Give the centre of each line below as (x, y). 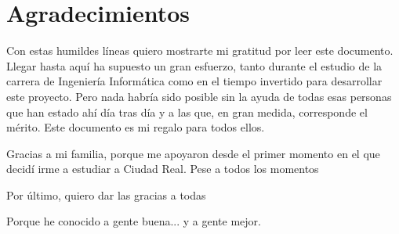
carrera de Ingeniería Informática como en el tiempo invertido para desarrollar (194, 81)
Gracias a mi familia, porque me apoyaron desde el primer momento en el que (193, 153)
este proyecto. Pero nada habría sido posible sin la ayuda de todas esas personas (199, 96)
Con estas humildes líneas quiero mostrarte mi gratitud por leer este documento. (200, 50)
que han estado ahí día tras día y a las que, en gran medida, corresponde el (187, 112)
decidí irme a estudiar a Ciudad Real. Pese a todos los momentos (163, 169)
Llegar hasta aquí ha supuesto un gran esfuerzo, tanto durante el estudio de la (194, 65)
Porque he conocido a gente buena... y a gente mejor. (134, 221)
